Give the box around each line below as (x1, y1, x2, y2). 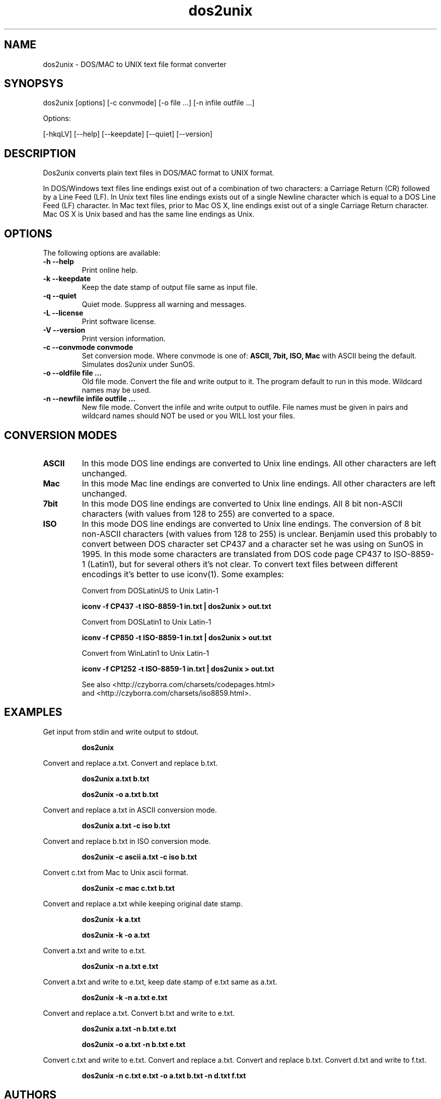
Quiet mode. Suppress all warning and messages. (82, 300, 247, 309)
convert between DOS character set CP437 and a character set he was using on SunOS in (82, 538, 423, 549)
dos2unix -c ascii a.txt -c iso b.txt (82, 852, 197, 861)
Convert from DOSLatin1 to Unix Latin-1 (82, 617, 211, 626)
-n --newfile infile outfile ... (43, 394, 136, 403)
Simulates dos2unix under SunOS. (82, 360, 195, 369)
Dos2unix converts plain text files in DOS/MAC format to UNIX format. (43, 168, 274, 177)
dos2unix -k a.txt (82, 914, 140, 924)
